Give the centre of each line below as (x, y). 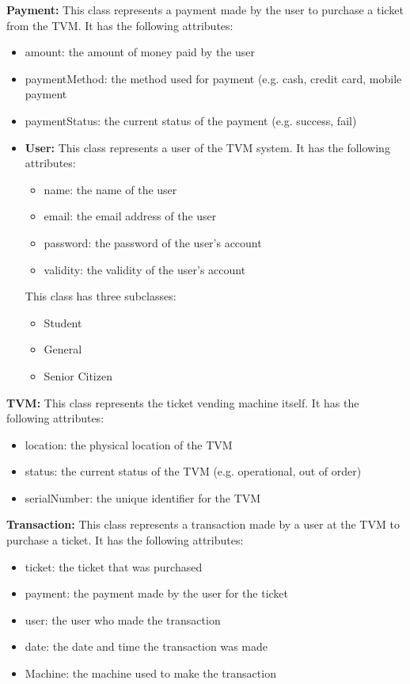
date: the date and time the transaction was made (146, 646)
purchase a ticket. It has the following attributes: (125, 540)
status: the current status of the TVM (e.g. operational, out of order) (193, 471)
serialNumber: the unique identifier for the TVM (143, 497)
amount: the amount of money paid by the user (140, 52)
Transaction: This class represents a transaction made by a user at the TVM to (203, 524)
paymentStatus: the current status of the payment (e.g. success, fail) (191, 120)
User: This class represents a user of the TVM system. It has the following (207, 147)
